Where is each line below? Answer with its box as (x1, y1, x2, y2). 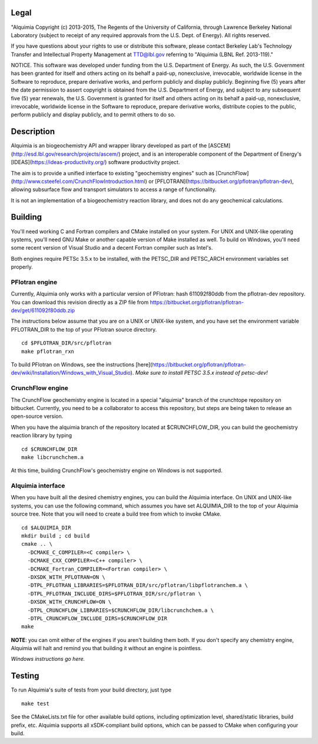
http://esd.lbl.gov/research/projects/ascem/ (12, 150, 119, 158)
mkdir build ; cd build (21, 532, 90, 539)
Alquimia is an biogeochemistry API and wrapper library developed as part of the (11, 142, 207, 149)
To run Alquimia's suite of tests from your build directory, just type (11, 686, 172, 693)
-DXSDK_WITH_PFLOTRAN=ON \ (27, 573, 105, 581)
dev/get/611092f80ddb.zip (11, 307, 75, 314)
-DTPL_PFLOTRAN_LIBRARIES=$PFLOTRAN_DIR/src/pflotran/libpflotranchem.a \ (27, 582, 249, 589)
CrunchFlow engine (11, 384, 69, 392)
